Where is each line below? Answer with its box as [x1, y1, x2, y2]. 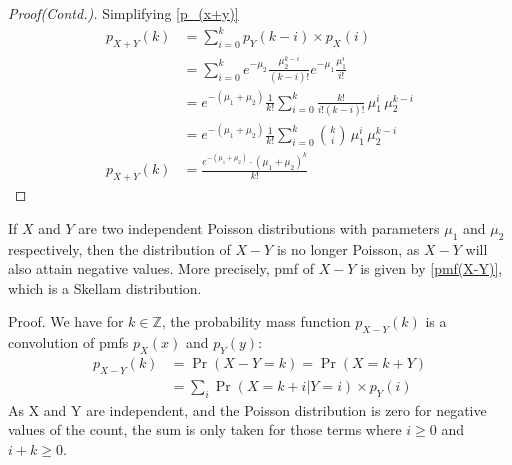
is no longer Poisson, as [276, 238, 420, 259]
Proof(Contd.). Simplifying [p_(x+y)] [8, 3, 239, 23]
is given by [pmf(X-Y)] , [360, 258, 503, 279]
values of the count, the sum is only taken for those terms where [8, 419, 402, 440]
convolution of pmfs [8, 332, 129, 353]
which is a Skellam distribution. [8, 277, 202, 298]
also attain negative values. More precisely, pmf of [8, 258, 314, 279]
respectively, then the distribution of [8, 238, 231, 259]
